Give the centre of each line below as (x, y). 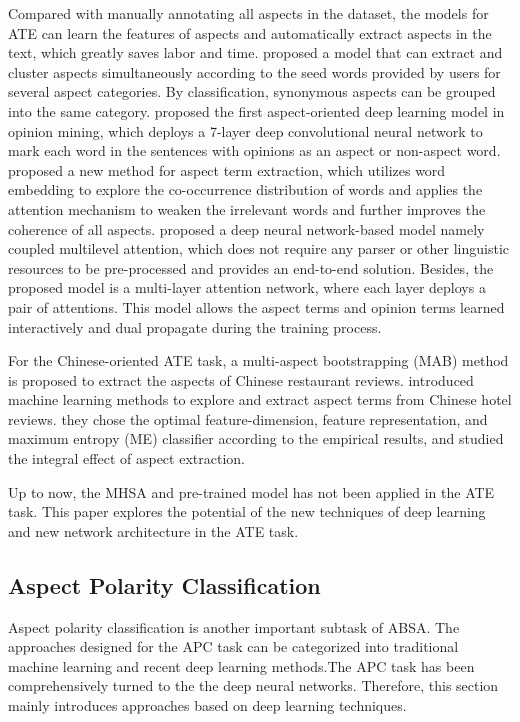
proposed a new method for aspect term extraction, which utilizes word (227, 169)
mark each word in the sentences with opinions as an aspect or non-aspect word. (254, 150)
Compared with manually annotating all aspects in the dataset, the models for (248, 13)
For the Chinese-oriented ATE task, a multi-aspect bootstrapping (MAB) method (258, 360)
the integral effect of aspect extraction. (126, 458)
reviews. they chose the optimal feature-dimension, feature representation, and (248, 418)
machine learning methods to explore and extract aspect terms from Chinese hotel (260, 399)
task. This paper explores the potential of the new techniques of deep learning (247, 511)
